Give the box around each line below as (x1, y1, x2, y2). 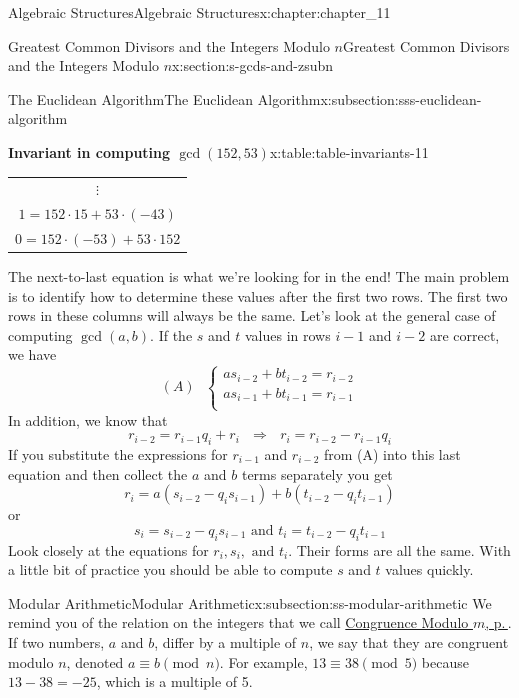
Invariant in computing (8, 141, 171, 162)
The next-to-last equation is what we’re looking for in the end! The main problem (8, 266, 510, 287)
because (421, 651, 469, 672)
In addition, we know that (8, 409, 168, 430)
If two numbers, (8, 631, 105, 652)
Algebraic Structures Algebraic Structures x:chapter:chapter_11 (8, 2, 391, 22)
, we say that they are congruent (309, 631, 509, 652)
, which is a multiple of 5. (96, 671, 253, 692)
